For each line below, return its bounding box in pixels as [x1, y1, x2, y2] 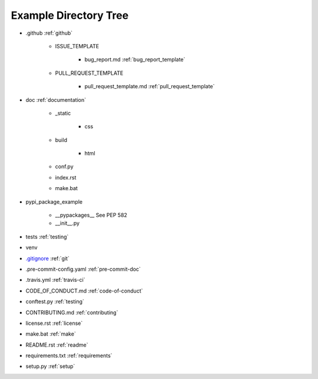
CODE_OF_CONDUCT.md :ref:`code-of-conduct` [25, 287, 143, 294]
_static [55, 109, 71, 117]
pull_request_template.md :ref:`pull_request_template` [84, 83, 215, 90]
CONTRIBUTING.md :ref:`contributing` [25, 309, 118, 316]
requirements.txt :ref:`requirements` [25, 352, 112, 359]
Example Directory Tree [11, 9, 129, 22]
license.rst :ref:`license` [25, 320, 83, 327]
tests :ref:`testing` [25, 233, 69, 240]
